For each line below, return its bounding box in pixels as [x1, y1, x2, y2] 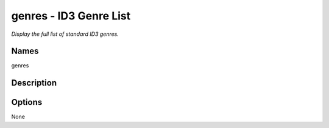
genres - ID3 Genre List [11, 9, 131, 22]
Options [11, 97, 43, 107]
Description [11, 78, 57, 88]
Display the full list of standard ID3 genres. [11, 30, 119, 38]
